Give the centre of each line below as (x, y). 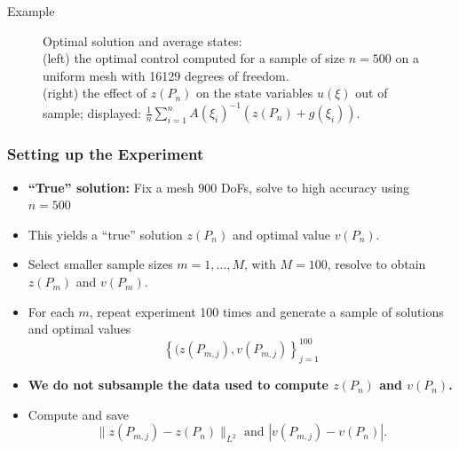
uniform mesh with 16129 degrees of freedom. (166, 75)
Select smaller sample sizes (100, 264)
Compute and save (79, 414)
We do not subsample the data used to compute (178, 385)
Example (31, 11)
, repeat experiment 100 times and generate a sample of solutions (266, 311)
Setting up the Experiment (106, 154)
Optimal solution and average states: (142, 40)
